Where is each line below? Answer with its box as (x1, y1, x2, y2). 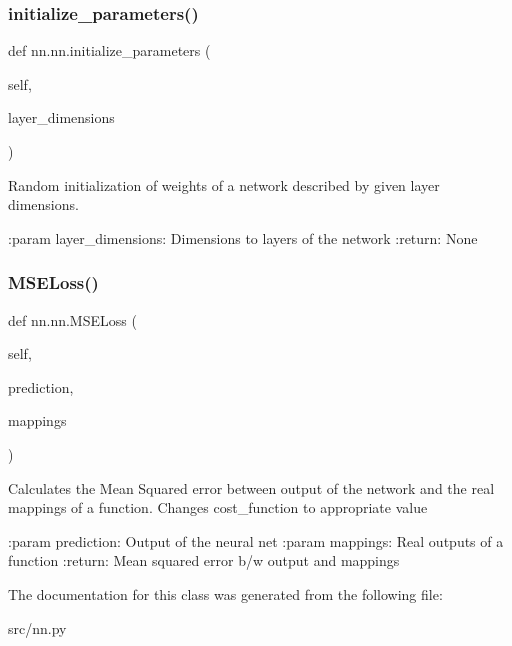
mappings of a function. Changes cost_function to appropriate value (8, 497, 428, 518)
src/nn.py (8, 617, 67, 638)
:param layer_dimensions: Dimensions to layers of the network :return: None (8, 227, 478, 248)
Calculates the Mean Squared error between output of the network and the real (8, 477, 495, 498)
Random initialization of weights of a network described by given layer (8, 174, 440, 195)
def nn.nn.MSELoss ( (8, 309, 137, 330)
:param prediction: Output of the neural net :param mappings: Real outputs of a (8, 530, 504, 551)
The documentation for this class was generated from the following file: (8, 583, 443, 604)
